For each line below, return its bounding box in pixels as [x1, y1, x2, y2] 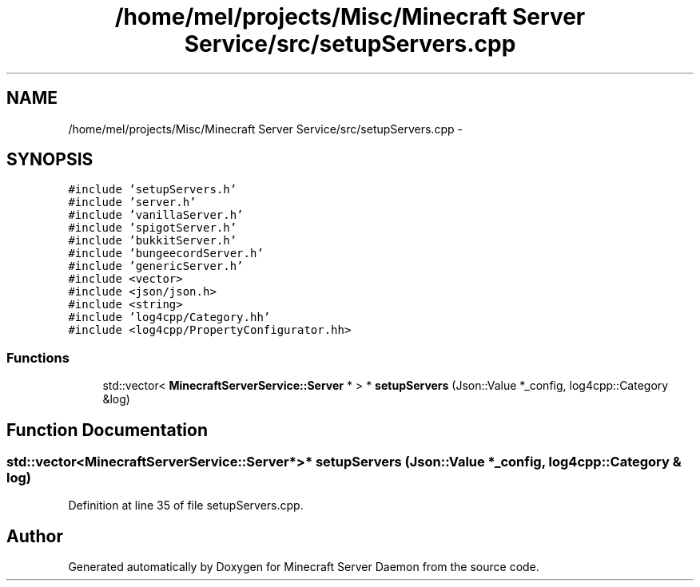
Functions [6, 349, 70, 366]
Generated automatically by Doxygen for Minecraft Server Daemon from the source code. [68, 560, 539, 574]
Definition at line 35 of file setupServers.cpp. [68, 498, 304, 513]
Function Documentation [6, 419, 208, 440]
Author [6, 526, 63, 546]
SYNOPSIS [6, 149, 93, 170]
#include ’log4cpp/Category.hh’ [68, 311, 271, 324]
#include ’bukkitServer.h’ [68, 234, 237, 248]
